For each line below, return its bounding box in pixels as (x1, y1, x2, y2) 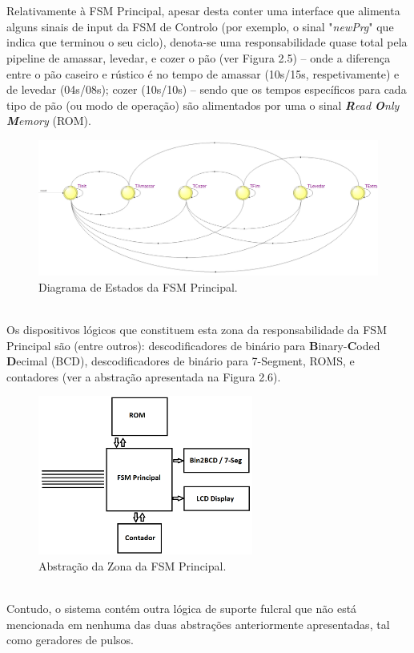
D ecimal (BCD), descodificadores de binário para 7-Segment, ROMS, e (6, 353, 355, 369)
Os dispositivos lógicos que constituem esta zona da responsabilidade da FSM (6, 321, 387, 338)
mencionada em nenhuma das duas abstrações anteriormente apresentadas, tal (6, 615, 390, 632)
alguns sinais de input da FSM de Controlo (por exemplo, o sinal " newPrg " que (6, 18, 394, 34)
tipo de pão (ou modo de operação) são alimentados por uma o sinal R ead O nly (6, 96, 400, 113)
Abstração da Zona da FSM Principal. (38, 558, 227, 574)
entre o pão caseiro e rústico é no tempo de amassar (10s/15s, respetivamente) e (6, 65, 400, 82)
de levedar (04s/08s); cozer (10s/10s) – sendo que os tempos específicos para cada (6, 81, 407, 98)
